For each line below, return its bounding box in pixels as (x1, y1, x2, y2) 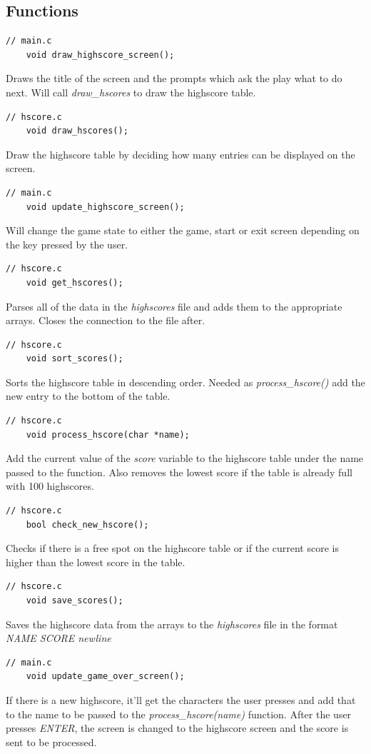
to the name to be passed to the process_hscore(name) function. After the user (6, 706, 352, 721)
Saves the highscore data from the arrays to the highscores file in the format (6, 616, 338, 631)
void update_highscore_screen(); (26, 201, 185, 212)
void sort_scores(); (26, 353, 123, 364)
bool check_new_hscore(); (26, 519, 149, 530)
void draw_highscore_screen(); (26, 49, 175, 60)
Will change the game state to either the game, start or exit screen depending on (6, 223, 360, 238)
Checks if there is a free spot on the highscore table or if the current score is (6, 541, 339, 556)
